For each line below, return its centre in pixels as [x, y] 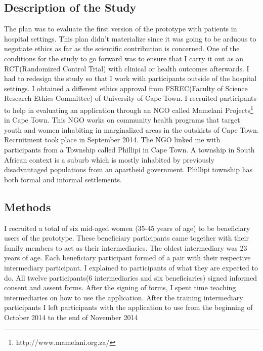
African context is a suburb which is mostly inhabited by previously [109, 159]
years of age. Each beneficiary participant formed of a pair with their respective [127, 258]
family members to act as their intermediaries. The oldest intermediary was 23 [126, 247]
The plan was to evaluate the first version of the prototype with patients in [121, 29]
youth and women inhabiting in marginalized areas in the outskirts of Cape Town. [131, 129]
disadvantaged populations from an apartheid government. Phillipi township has [128, 169]
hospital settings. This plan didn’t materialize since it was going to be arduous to [130, 38]
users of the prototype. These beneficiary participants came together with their [126, 238]
